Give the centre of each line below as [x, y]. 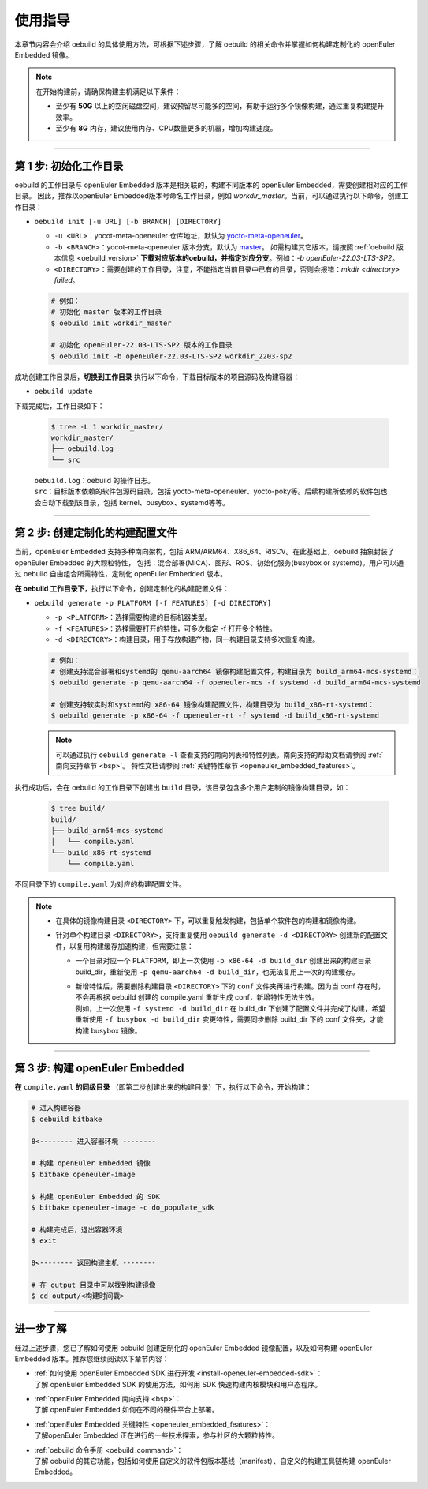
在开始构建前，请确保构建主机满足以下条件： [108, 92]
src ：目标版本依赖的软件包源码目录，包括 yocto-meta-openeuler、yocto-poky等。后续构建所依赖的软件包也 [211, 491]
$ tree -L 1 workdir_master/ [107, 427]
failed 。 [67, 279]
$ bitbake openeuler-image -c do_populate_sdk [123, 1207]
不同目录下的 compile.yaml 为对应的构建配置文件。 [100, 884]
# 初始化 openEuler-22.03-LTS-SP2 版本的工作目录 [141, 345]
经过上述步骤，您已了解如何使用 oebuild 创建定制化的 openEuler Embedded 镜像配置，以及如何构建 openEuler [194, 1348]
